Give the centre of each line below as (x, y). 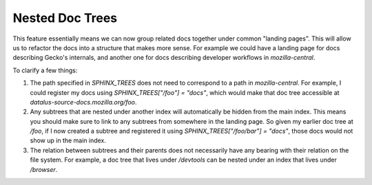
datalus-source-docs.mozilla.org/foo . (83, 102)
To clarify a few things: (45, 70)
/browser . (44, 169)
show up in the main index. (68, 140)
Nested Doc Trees (65, 18)
